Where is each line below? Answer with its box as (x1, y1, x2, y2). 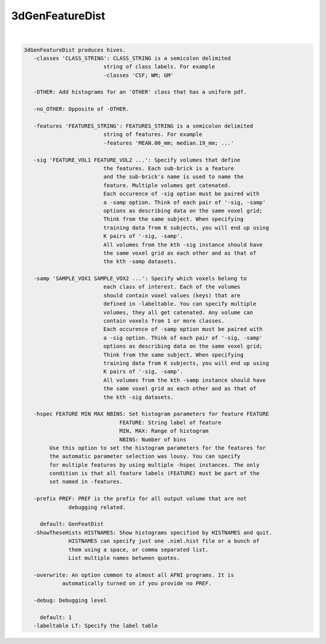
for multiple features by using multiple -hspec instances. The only (49, 461, 260, 468)
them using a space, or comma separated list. (68, 546, 209, 553)
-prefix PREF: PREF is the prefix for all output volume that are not (33, 495, 247, 502)
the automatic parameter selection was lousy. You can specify (49, 453, 241, 460)
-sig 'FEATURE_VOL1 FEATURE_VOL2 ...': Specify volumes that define (33, 156, 241, 163)
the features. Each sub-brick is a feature (103, 165, 234, 172)
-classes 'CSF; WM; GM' (103, 71, 174, 79)
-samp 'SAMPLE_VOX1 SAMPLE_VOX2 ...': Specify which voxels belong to (33, 275, 247, 282)
